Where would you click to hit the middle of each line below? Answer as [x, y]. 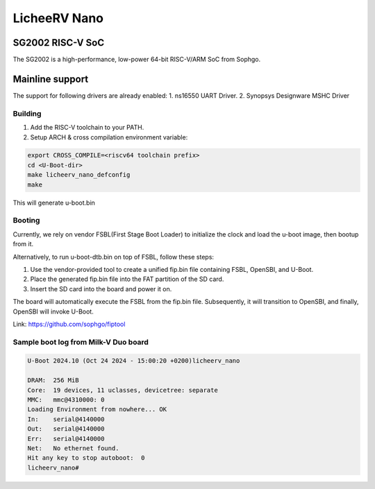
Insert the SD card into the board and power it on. [101, 289]
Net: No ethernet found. [73, 448]
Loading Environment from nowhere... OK [97, 410]
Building [27, 113]
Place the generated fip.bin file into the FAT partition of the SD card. [127, 279]
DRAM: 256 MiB [53, 380]
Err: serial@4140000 [66, 438]
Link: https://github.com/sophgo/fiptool [69, 324]
